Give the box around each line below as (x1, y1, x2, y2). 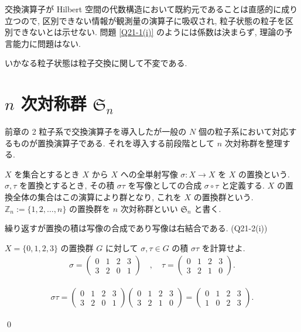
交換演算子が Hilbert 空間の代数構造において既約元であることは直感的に (5, 3, 282, 15)
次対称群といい (120, 202, 178, 214)
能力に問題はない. (12, 37, 81, 49)
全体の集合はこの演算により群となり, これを (12, 191, 182, 203)
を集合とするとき (14, 167, 80, 180)
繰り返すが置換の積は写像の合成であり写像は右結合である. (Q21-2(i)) (5, 222, 268, 234)
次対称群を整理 (224, 136, 282, 149)
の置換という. (238, 167, 290, 180)
